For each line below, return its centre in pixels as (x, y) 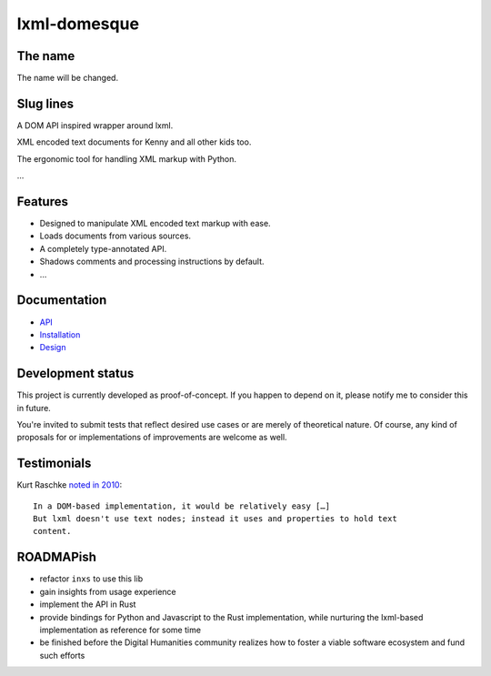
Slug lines (45, 103)
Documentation (62, 300)
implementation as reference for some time (120, 630)
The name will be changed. (67, 78)
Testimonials (54, 464)
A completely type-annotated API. (103, 248)
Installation (60, 334)
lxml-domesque (78, 24)
